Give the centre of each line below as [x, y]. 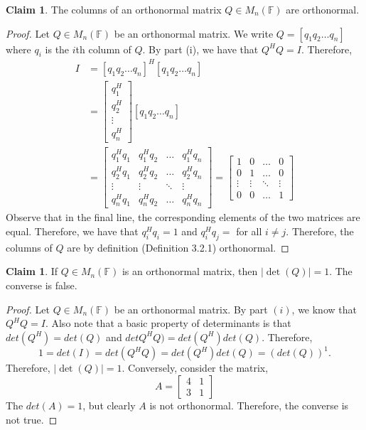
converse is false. [42, 285]
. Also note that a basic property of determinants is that [168, 323]
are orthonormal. [323, 9]
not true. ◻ [32, 419]
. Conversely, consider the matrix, [195, 368]
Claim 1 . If [32, 271]
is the [57, 49]
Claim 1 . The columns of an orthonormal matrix [114, 9]
